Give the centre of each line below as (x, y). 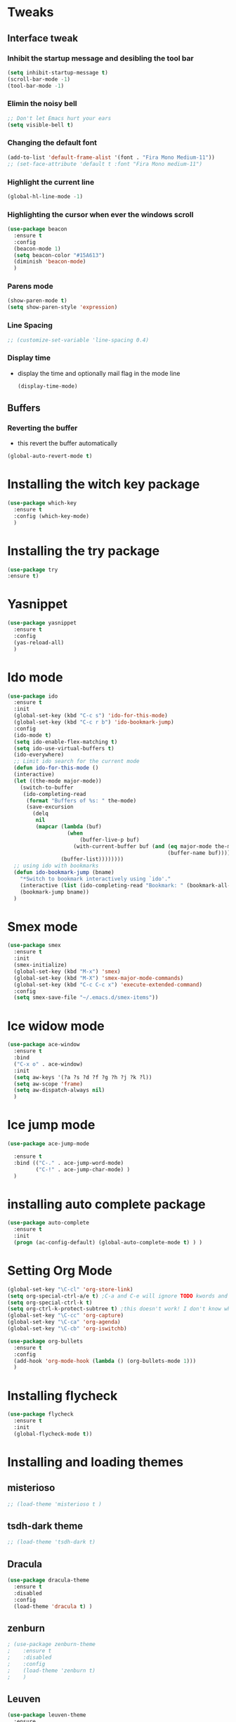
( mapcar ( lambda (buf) (68, 827)
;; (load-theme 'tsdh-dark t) (52, 1542)
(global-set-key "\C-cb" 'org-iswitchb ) (67, 1329)
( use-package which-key (42, 503)
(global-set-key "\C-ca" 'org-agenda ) (64, 1322)
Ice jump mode (51, 1125)
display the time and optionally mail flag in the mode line (99, 373)
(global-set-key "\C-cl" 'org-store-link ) (70, 1289)
